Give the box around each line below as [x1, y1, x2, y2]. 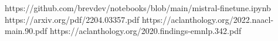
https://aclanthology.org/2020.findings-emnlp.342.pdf [50, 25, 242, 37]
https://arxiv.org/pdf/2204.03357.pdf [5, 13, 140, 25]
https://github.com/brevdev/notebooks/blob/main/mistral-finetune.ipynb [5, 2, 271, 13]
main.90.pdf [5, 25, 48, 37]
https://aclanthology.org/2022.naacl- [141, 13, 274, 25]
